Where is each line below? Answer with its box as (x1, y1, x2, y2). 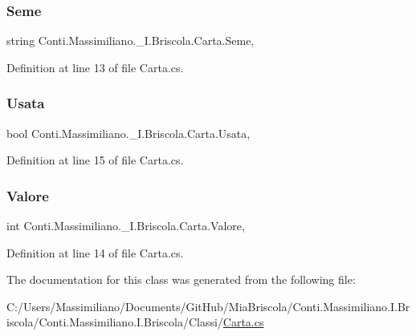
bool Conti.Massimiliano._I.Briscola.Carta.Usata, (6, 124, 251, 141)
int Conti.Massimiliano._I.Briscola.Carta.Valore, (6, 217, 245, 234)
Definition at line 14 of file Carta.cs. (6, 244, 184, 261)
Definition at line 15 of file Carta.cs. (6, 152, 184, 168)
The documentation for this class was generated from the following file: (6, 271, 356, 288)
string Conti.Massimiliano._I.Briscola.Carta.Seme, (6, 32, 255, 49)
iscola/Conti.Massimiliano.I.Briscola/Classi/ (6, 314, 223, 330)
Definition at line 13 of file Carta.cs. (6, 59, 184, 75)
